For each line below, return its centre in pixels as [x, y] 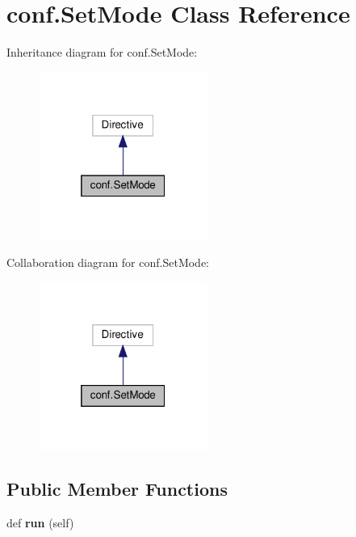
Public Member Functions [117, 488]
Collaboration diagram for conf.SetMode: [108, 262]
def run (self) [40, 522]
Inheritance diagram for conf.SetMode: [102, 52]
